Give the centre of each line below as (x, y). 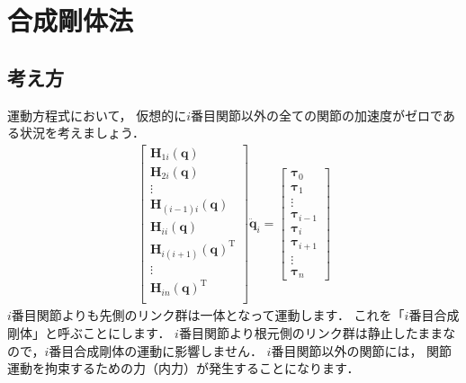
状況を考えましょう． (82, 133)
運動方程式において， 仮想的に (97, 115)
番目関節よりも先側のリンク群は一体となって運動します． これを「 (208, 315)
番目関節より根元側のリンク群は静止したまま (311, 333)
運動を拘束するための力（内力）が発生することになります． (184, 368)
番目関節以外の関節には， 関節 (362, 350)
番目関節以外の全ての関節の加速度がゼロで (317, 115)
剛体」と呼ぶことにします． (89, 333)
